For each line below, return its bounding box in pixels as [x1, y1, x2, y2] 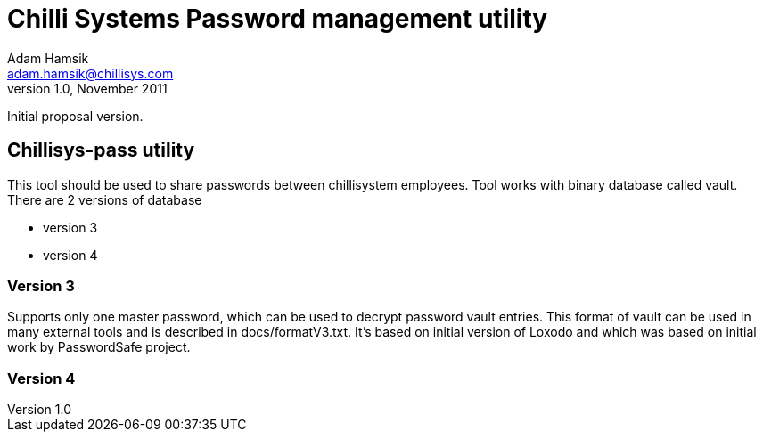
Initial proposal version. [7, 108, 144, 124]
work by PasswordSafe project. [7, 339, 191, 355]
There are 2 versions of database [7, 191, 202, 207]
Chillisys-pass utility [7, 139, 195, 162]
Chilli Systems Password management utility [7, 4, 548, 34]
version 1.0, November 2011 [7, 80, 168, 96]
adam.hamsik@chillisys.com [7, 65, 174, 81]
